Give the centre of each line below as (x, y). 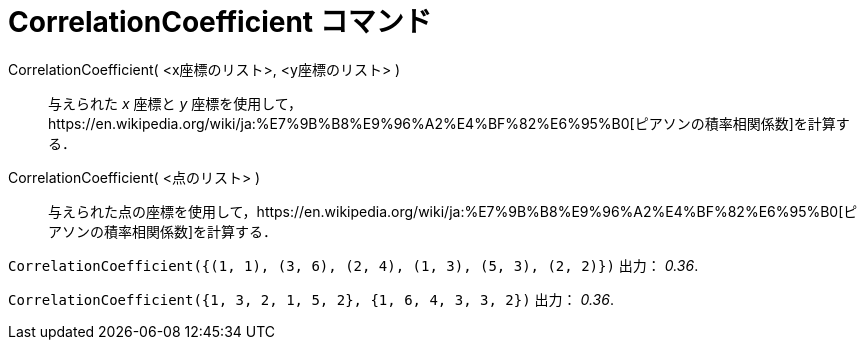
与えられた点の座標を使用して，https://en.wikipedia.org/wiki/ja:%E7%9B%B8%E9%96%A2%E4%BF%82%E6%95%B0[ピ (453, 211)
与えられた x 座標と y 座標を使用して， (175, 103)
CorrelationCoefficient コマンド (220, 22)
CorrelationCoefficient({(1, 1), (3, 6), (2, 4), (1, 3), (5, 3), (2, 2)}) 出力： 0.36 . (353, 265)
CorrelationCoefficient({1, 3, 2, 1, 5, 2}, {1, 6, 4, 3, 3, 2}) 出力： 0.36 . (311, 299)
